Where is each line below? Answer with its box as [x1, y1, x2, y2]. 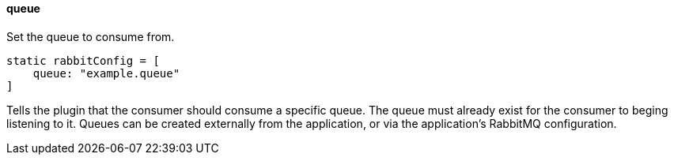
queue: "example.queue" [32, 66, 180, 80]
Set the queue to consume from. [6, 29, 175, 43]
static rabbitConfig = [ [6, 54, 160, 67]
